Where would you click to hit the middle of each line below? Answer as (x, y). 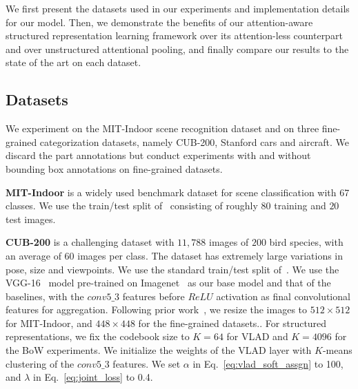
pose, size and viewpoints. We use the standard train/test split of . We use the (172, 269)
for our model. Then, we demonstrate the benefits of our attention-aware (159, 22)
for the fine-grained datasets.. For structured (232, 323)
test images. (31, 219)
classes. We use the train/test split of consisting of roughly (132, 206)
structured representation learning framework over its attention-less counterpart (174, 35)
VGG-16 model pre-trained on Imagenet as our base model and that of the (168, 283)
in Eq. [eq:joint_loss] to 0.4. (93, 377)
